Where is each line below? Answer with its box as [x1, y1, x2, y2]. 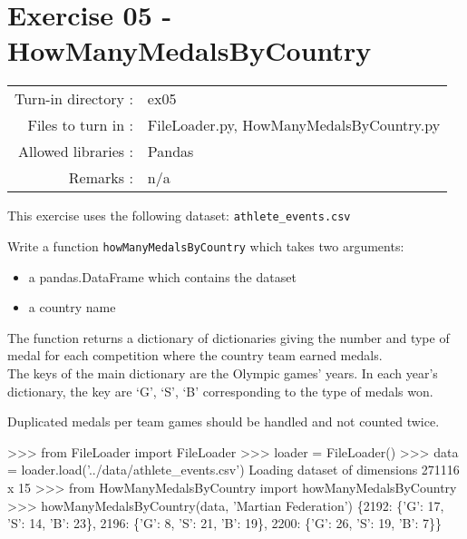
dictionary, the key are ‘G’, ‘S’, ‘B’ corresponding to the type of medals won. [7, 381, 433, 400]
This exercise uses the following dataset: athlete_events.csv [7, 206, 351, 225]
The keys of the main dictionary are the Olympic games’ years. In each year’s [7, 364, 438, 382]
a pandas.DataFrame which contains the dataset [28, 267, 297, 286]
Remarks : [68, 167, 133, 189]
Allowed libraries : [17, 141, 133, 162]
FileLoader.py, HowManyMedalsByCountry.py [147, 114, 441, 136]
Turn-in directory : [15, 88, 133, 110]
